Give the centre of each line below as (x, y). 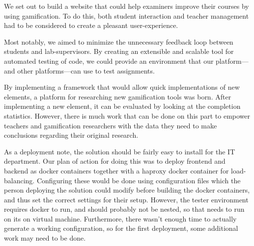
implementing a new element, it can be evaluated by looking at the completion (122, 106)
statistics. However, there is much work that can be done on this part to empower (127, 115)
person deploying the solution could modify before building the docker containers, (127, 190)
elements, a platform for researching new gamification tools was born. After (118, 96)
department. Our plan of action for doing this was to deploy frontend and (115, 161)
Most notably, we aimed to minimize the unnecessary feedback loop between (119, 41)
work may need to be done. (45, 238)
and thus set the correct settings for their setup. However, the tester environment (126, 199)
